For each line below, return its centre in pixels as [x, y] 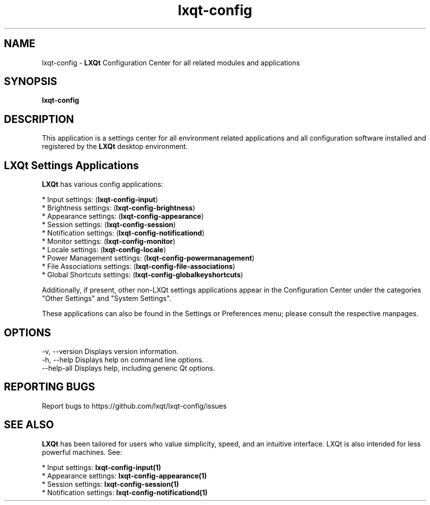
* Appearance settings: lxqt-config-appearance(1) [124, 475]
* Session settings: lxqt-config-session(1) [110, 484]
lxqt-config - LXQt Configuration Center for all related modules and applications [171, 62]
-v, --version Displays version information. [110, 351]
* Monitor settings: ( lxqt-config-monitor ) [109, 241]
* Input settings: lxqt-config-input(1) [102, 467]
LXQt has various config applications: [103, 184]
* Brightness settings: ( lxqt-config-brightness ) [119, 208]
